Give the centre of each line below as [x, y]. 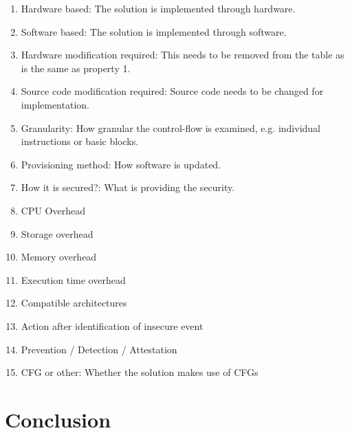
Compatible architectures [74, 303]
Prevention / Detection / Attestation [99, 349]
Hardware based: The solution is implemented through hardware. [158, 8]
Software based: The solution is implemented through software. [154, 31]
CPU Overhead [53, 210]
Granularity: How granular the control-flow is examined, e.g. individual [171, 127]
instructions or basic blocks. [80, 141]
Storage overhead [57, 233]
